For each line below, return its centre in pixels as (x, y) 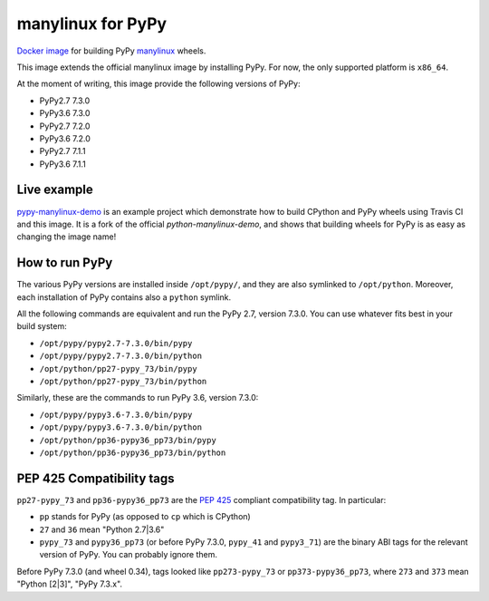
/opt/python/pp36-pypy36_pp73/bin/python (133, 452)
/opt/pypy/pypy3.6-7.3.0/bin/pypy (116, 414)
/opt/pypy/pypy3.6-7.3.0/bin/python (121, 427)
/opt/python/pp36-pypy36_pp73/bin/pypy (128, 440)
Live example (55, 190)
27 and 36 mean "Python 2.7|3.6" (102, 529)
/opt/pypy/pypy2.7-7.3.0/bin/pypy (116, 343)
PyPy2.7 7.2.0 (65, 126)
